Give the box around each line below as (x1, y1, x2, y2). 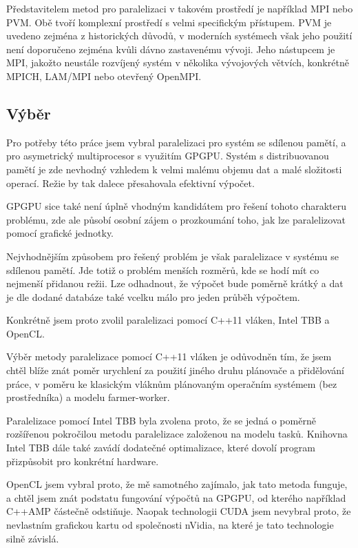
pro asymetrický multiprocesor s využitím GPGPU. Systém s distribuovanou (6, 148, 329, 163)
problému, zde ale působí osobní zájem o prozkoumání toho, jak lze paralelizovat (6, 212, 346, 226)
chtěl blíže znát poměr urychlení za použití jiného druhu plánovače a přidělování (6, 363, 344, 378)
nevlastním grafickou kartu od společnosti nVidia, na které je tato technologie (6, 518, 334, 532)
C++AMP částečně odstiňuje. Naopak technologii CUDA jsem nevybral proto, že (6, 504, 351, 518)
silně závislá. (6, 531, 59, 545)
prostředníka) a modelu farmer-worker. (6, 390, 170, 404)
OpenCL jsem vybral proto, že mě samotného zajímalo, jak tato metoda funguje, (6, 477, 348, 491)
